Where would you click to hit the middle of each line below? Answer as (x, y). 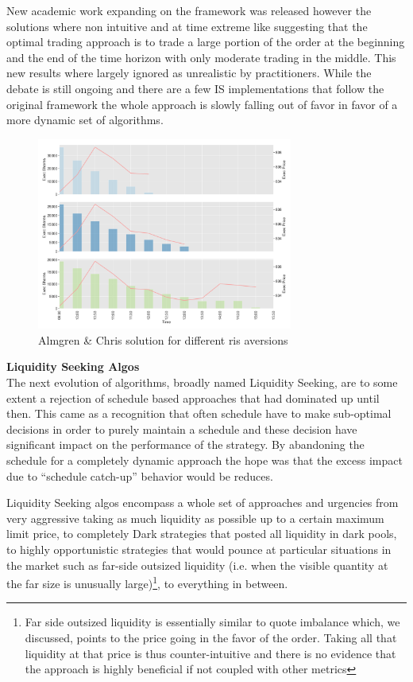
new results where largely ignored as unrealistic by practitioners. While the (189, 73)
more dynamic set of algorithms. (85, 120)
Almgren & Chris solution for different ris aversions (163, 339)
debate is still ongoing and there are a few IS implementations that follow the (195, 88)
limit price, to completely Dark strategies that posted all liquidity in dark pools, (202, 534)
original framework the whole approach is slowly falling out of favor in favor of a (202, 104)
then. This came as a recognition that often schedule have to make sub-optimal (199, 413)
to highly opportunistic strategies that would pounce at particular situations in (199, 549)
